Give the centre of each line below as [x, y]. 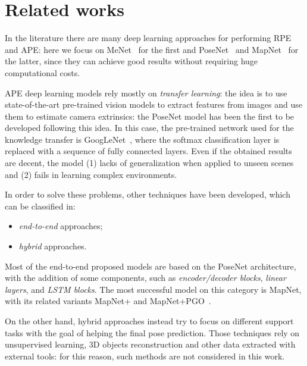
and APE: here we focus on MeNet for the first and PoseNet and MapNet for [152, 49]
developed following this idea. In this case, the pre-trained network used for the [149, 128]
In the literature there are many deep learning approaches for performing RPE [148, 38]
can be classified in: [40, 206]
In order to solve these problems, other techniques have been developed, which [148, 194]
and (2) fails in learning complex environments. [91, 174]
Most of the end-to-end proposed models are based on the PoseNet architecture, [151, 266]
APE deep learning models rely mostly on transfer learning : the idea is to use [146, 93]
